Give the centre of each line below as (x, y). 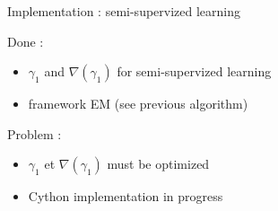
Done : (26, 41)
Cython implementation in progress (126, 196)
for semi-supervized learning (194, 71)
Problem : (35, 133)
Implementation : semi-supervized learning (124, 11)
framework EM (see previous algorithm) (138, 104)
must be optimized (158, 164)
